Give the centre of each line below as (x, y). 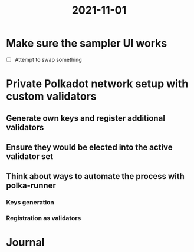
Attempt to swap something (48, 59)
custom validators (52, 96)
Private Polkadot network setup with (97, 84)
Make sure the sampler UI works (87, 43)
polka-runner (31, 186)
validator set (30, 156)
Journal (25, 243)
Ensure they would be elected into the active (89, 147)
